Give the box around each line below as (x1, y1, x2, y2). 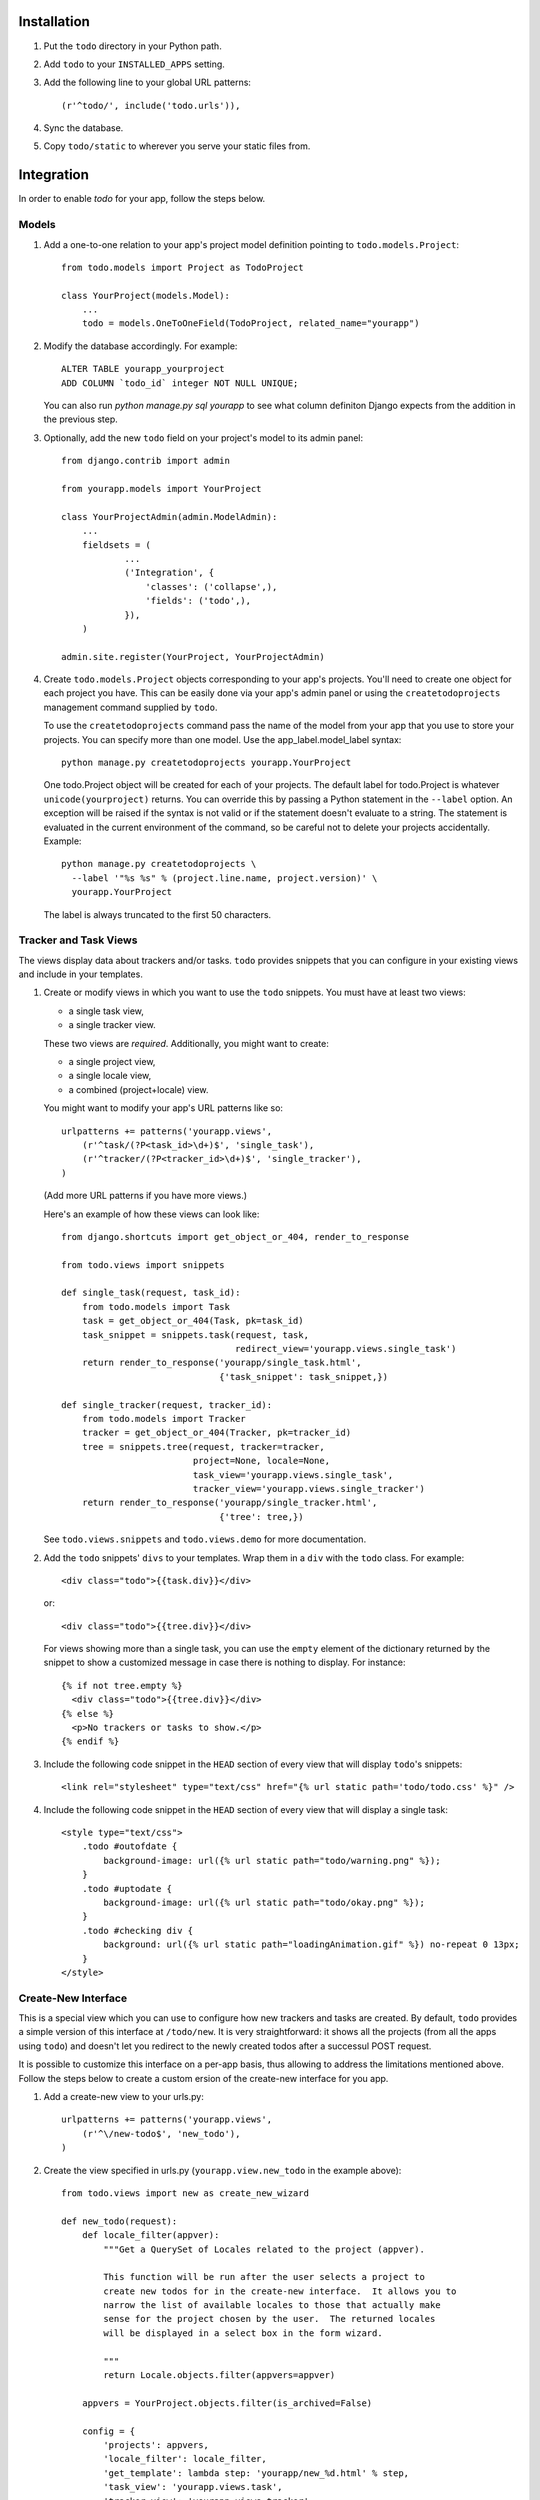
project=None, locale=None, (192, 1455, 330, 1467)
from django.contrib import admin (61, 455, 230, 467)
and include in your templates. (18, 968, 144, 980)
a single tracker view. (68, 1019, 157, 1031)
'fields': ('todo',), (145, 595, 252, 607)
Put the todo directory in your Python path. (43, 40, 222, 52)
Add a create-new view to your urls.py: (43, 2090, 204, 2102)
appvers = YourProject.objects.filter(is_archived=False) (81, 2397, 373, 2409)
